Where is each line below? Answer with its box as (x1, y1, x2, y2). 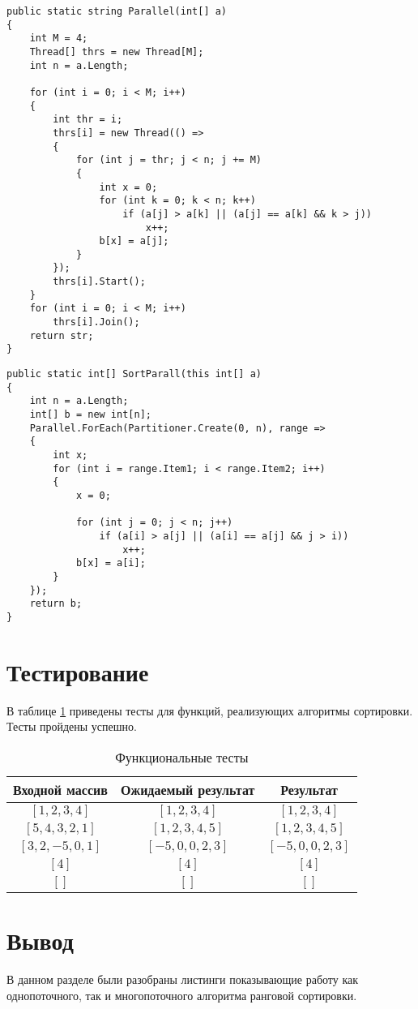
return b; (29, 598, 83, 610)
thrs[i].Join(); (53, 316, 140, 328)
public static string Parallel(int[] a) (6, 6, 228, 17)
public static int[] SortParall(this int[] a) (6, 368, 262, 380)
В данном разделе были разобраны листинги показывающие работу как (6, 970, 359, 987)
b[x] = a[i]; (75, 557, 146, 569)
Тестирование (6, 655, 149, 688)
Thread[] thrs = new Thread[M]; (29, 45, 204, 58)
